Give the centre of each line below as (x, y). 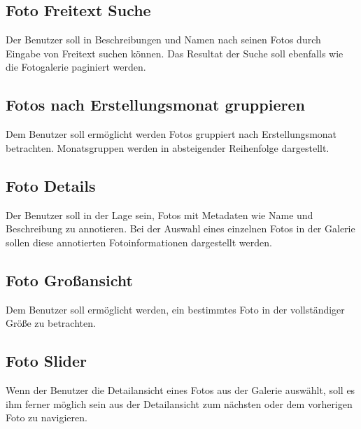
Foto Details (51, 185)
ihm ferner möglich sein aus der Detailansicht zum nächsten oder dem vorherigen (179, 403)
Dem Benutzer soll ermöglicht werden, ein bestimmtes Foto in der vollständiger (175, 309)
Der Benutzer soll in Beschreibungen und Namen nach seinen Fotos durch (163, 40)
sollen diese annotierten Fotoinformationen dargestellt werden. (139, 242)
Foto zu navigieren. (47, 417)
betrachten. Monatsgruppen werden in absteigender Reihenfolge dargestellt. (168, 147)
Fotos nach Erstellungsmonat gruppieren (155, 105)
